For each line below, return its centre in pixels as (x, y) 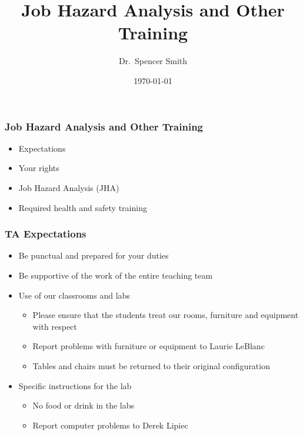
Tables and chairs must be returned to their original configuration (151, 365)
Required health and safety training (83, 207)
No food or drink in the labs (84, 405)
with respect (55, 326)
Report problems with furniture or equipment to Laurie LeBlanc (149, 346)
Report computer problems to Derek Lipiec (110, 425)
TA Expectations (46, 234)
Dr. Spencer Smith (153, 61)
